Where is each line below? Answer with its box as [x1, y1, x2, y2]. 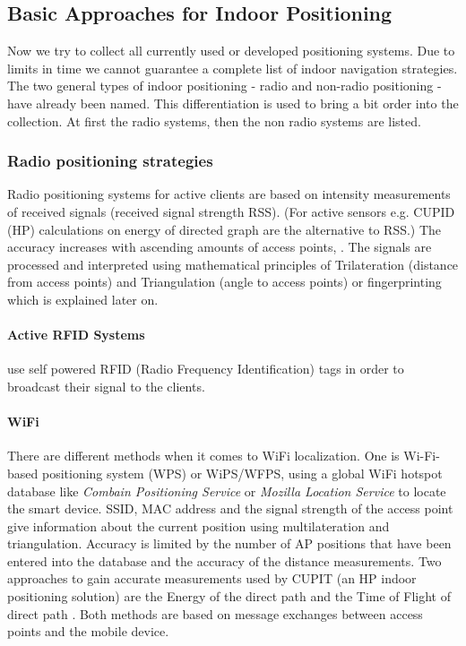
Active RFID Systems [7, 325, 145, 344]
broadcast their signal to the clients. [7, 376, 205, 395]
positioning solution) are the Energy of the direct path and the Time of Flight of [7, 587, 451, 606]
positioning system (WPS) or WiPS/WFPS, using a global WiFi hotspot [41, 463, 443, 482]
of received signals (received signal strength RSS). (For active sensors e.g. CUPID [7, 202, 455, 220]
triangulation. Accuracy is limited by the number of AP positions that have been [7, 534, 452, 553]
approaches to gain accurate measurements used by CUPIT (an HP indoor [7, 569, 417, 588]
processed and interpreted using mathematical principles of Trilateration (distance [7, 254, 459, 273]
